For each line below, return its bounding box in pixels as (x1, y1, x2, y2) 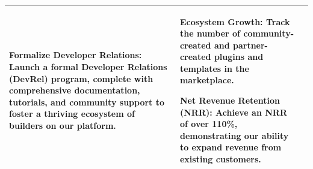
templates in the (179, 62, 249, 74)
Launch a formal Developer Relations (9, 61, 167, 73)
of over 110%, (179, 117, 238, 130)
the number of (179, 27, 241, 40)
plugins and (214, 50, 264, 63)
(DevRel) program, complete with (9, 72, 153, 84)
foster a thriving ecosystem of (9, 107, 135, 120)
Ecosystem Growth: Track (179, 15, 290, 28)
